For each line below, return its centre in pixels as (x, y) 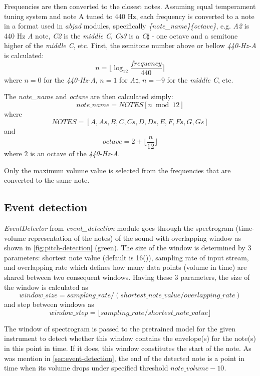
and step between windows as (49, 304)
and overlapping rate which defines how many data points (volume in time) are (125, 267)
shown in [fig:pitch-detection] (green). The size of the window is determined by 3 (128, 248)
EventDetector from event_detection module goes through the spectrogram (119, 228)
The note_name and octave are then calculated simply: (89, 96)
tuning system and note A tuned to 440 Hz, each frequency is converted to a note (129, 16)
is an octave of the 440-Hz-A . (75, 153)
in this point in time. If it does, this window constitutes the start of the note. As (128, 348)
